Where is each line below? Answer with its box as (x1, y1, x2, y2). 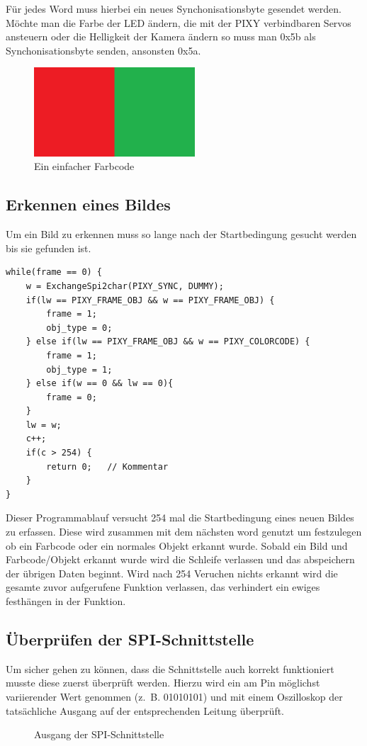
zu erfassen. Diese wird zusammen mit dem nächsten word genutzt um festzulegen (6, 524, 362, 539)
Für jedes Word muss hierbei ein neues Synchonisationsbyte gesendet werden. (6, 1, 341, 16)
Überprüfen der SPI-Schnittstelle (6, 628, 254, 650)
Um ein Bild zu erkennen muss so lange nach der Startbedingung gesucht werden (6, 227, 357, 242)
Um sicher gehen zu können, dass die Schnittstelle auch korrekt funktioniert (6, 661, 334, 676)
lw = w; (26, 419, 62, 430)
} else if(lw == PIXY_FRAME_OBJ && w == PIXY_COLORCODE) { (26, 337, 310, 347)
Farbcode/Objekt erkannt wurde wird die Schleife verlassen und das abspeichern (6, 552, 355, 567)
